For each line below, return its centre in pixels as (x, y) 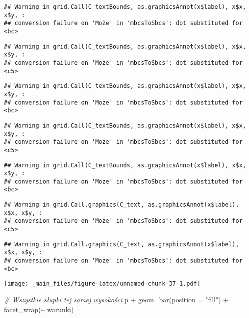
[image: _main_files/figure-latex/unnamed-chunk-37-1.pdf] (102, 284)
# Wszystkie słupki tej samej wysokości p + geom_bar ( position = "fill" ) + (116, 300)
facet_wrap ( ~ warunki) (39, 309)
